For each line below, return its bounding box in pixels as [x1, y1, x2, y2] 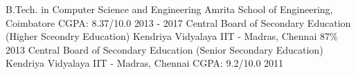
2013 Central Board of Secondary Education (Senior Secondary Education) [6, 42, 323, 56]
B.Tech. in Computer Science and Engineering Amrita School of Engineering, [6, 2, 333, 16]
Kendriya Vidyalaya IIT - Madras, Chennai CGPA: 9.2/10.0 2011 [6, 56, 284, 70]
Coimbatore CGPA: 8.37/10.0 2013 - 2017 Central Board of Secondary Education [6, 15, 351, 30]
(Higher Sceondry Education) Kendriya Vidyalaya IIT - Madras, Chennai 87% [6, 29, 338, 43]
